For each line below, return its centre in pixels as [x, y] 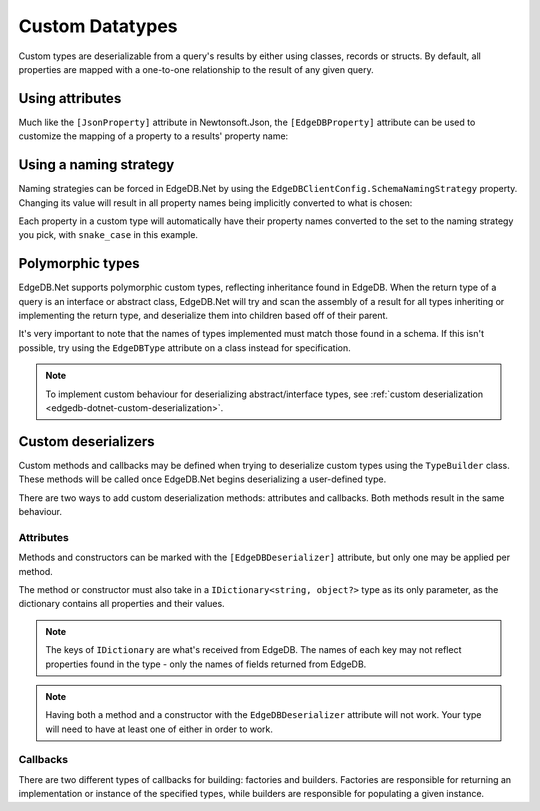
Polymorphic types [79, 263]
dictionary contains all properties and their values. [121, 604]
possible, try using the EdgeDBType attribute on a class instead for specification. [185, 347]
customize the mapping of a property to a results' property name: [153, 136]
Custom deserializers [86, 441]
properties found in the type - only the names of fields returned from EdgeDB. [206, 664]
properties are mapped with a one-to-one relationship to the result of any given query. [196, 69]
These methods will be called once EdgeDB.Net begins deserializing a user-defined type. [202, 479]
